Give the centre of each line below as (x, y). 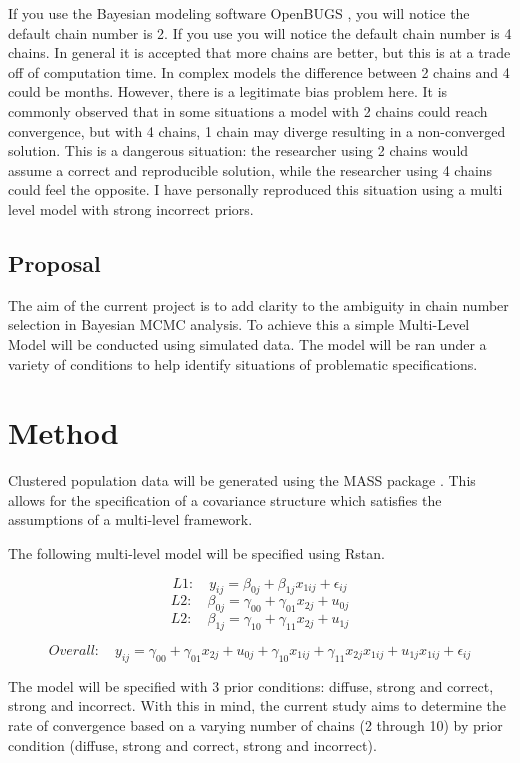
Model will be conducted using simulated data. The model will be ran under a (247, 343)
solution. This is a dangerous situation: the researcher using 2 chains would (238, 150)
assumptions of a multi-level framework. (130, 519)
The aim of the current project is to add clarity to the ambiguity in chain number (258, 304)
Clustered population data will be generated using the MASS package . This (242, 480)
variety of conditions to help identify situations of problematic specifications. (243, 363)
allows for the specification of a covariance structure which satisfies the (225, 499)
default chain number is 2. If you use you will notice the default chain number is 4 (260, 32)
